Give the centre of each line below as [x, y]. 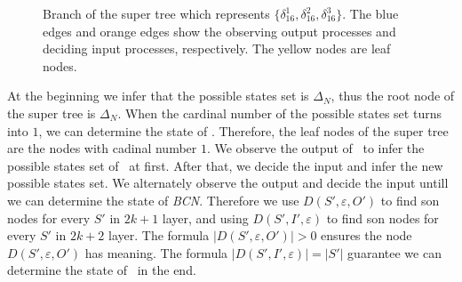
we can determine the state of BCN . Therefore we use [153, 200]
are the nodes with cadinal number [102, 148]
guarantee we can [394, 252]
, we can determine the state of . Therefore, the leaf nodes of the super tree [243, 130]
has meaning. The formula [156, 252]
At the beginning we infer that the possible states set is [158, 96]
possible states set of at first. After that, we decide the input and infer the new [225, 165]
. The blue [370, 13]
